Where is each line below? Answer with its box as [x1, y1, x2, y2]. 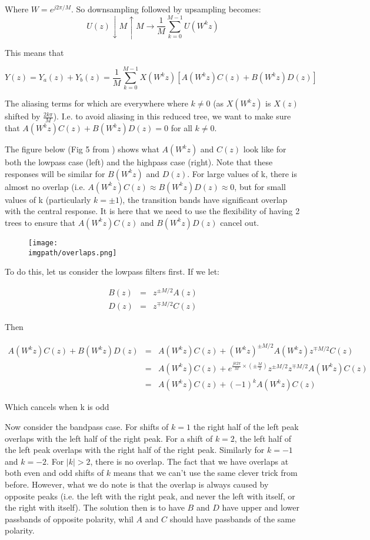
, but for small [234, 180, 286, 192]
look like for [243, 143, 286, 155]
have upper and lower [222, 501, 299, 514]
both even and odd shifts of [5, 466, 104, 479]
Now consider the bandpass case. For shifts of [5, 420, 169, 432]
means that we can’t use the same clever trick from [113, 466, 298, 479]
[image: [28, 238, 58, 247]
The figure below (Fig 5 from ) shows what [5, 143, 159, 155]
